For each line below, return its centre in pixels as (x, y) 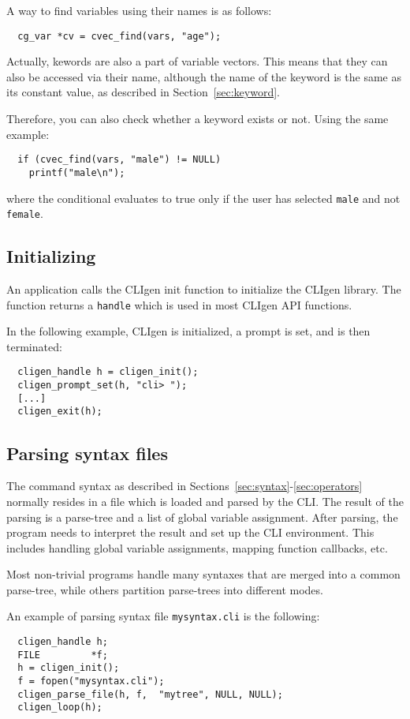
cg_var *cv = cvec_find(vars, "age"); (119, 36)
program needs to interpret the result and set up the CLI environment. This (190, 532)
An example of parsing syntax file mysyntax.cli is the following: (163, 616)
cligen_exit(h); (60, 412)
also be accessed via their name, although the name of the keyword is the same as (204, 76)
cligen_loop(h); (60, 708)
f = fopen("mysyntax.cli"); (91, 682)
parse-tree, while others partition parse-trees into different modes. (165, 589)
